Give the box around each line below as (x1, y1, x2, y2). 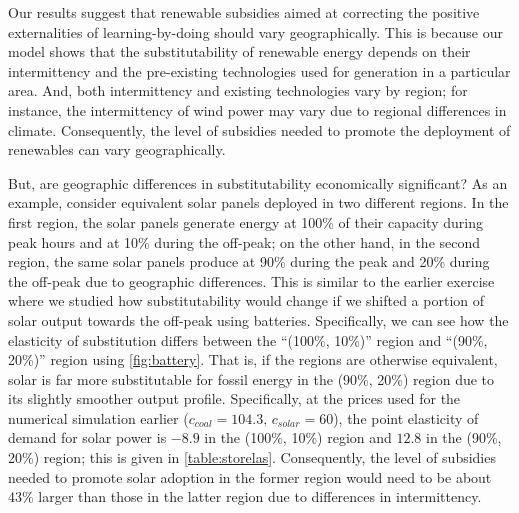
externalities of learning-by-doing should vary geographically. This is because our (8, 21, 503, 42)
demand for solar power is (8, 427, 167, 448)
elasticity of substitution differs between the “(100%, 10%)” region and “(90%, (8, 329, 488, 350)
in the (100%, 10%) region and (204, 427, 392, 448)
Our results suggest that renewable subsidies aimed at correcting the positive (8, 2, 480, 22)
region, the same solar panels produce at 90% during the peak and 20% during (8, 251, 490, 272)
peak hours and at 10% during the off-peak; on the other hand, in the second (8, 231, 481, 252)
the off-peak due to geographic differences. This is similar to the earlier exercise (8, 270, 495, 291)
